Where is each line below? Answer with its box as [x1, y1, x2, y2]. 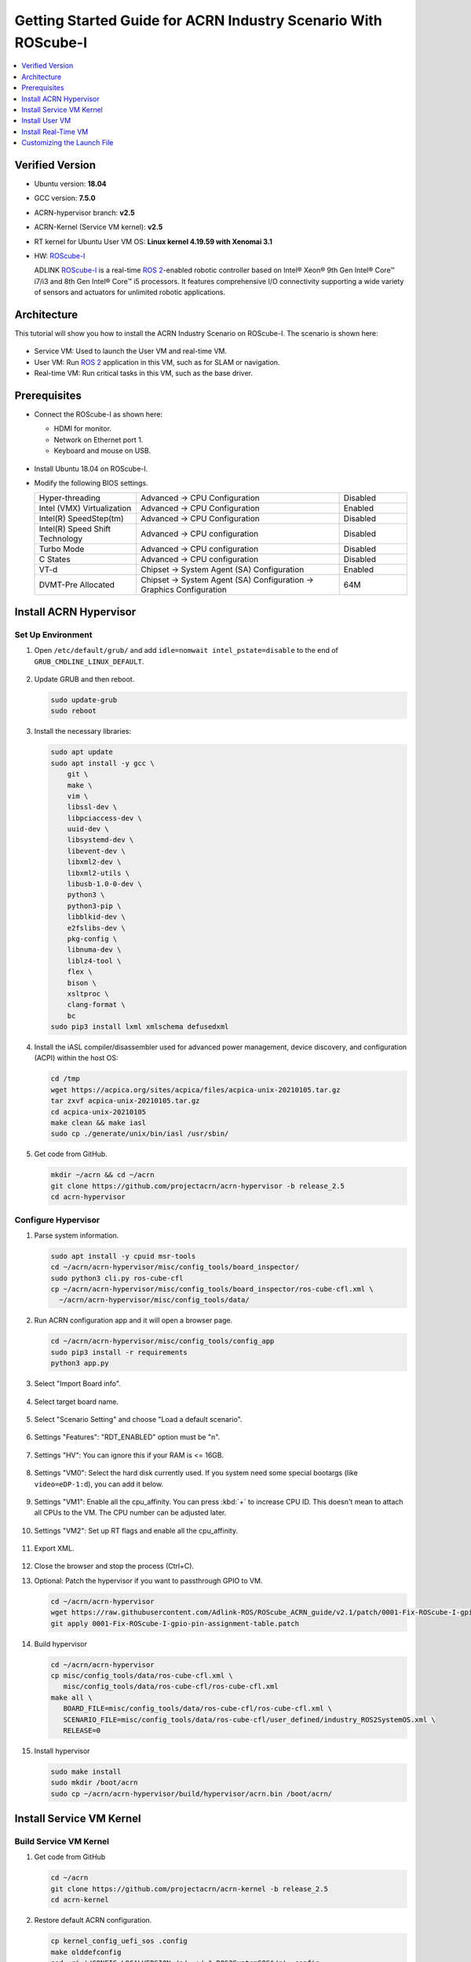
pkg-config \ [67, 934, 118, 943]
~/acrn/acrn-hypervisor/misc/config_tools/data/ [59, 1296, 250, 1304]
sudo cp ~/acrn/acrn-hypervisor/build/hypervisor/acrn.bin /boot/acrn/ [50, 1789, 333, 1798]
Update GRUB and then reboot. [34, 674, 135, 684]
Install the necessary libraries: [34, 727, 132, 736]
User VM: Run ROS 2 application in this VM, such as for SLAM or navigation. [34, 357, 280, 367]
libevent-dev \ [67, 846, 126, 855]
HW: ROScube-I [34, 251, 86, 261]
